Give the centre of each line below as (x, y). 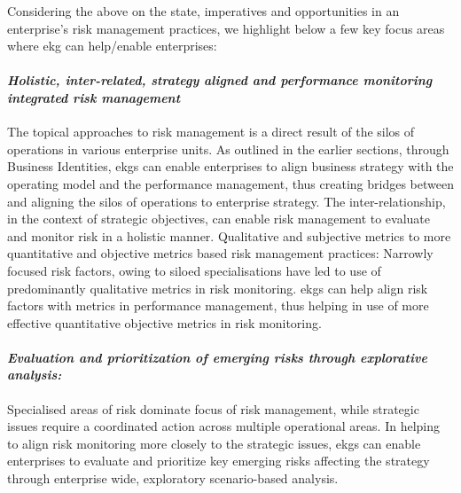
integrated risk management (94, 97)
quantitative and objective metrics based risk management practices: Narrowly (220, 253)
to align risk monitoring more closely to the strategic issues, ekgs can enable (214, 443)
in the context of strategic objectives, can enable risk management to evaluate (219, 219)
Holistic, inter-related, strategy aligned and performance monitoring (220, 80)
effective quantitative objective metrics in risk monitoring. (164, 322)
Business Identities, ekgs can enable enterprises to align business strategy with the (230, 166)
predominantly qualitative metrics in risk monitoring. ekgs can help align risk (218, 288)
